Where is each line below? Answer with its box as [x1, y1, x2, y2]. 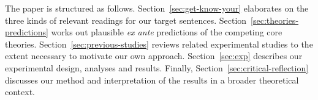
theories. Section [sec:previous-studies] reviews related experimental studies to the [5, 37, 313, 50]
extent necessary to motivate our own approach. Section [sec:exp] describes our [5, 49, 303, 62]
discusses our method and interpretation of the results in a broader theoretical [5, 73, 299, 86]
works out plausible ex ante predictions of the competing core [51, 26, 282, 38]
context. [5, 85, 35, 98]
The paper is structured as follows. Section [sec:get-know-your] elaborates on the [5, 2, 309, 14]
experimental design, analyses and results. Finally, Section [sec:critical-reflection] [5, 61, 309, 74]
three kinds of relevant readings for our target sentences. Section [5, 13, 247, 26]
